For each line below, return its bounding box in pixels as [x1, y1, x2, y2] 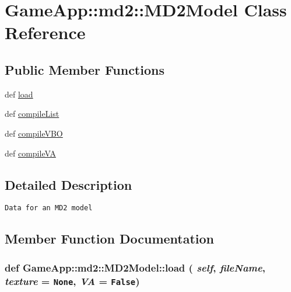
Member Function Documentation [5, 230, 215, 248]
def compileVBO [5, 127, 63, 139]
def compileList [5, 107, 59, 120]
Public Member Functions [5, 60, 164, 78]
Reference [5, 20, 86, 44]
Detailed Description [5, 175, 132, 193]
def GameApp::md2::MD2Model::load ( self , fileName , [5, 260, 265, 274]
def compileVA [5, 147, 56, 159]
